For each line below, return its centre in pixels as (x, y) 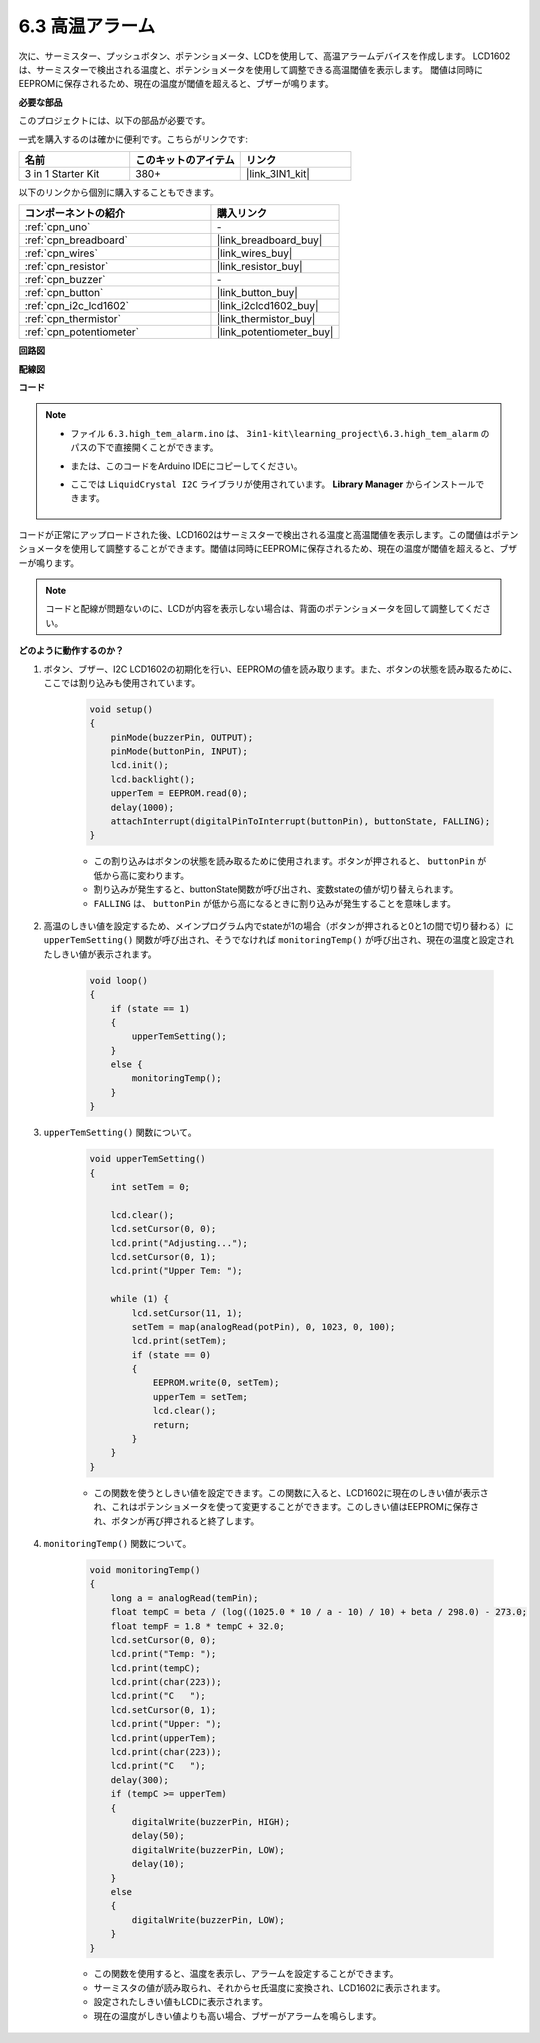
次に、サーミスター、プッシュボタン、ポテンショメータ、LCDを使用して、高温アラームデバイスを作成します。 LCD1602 (264, 56)
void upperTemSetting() (148, 1159)
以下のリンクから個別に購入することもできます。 (119, 192)
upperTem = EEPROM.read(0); (179, 793)
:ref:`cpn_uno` (57, 227)
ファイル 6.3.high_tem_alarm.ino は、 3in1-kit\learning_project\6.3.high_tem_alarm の (280, 433)
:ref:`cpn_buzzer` (65, 280)
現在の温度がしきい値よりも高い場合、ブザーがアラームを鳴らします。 (237, 2016)
